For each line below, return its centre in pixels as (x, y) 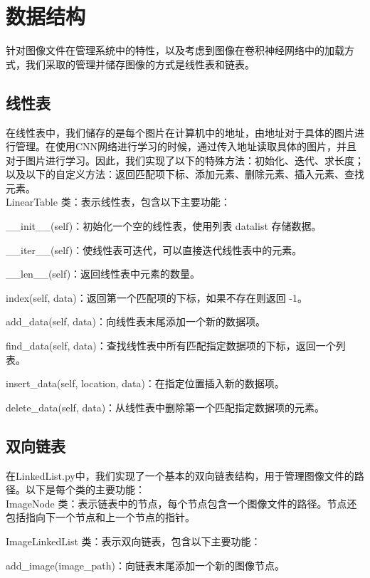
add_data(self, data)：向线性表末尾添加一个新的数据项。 (136, 321)
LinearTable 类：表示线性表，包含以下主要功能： (118, 202)
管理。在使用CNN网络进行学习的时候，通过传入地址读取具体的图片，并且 (186, 146)
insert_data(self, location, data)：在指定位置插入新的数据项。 (145, 383)
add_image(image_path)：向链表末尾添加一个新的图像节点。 (146, 565)
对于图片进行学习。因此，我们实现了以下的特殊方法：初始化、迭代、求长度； (185, 160)
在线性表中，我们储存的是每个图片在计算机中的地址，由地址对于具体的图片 (180, 132)
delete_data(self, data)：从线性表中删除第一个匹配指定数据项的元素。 (165, 407)
